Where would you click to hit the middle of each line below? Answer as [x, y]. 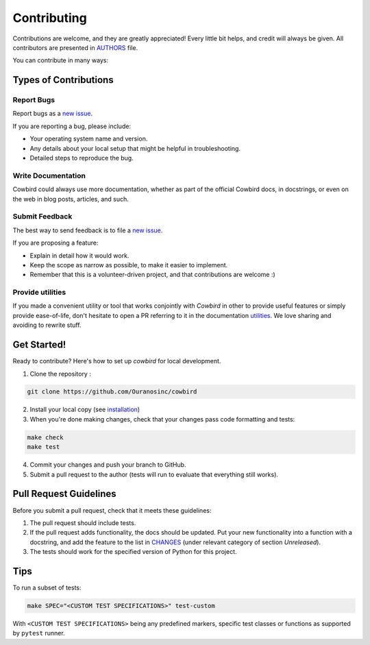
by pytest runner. [39, 633]
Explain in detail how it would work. [79, 255]
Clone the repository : [61, 374]
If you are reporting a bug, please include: [72, 126]
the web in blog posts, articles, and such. [71, 199]
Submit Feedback [42, 217]
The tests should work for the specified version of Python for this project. [133, 552]
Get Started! [39, 345]
